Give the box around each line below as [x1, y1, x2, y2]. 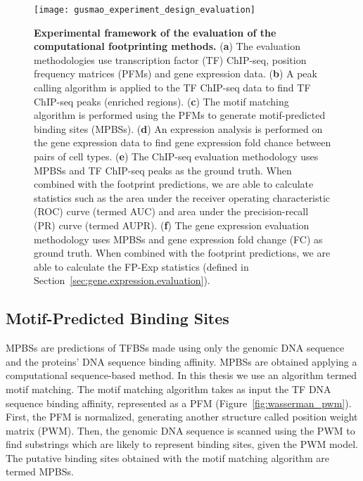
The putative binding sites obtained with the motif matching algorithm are [6, 450, 329, 465]
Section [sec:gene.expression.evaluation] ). [34, 273, 210, 288]
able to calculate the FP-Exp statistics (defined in [34, 259, 249, 274]
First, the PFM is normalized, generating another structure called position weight [6, 409, 358, 424]
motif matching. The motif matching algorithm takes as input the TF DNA [6, 381, 331, 396]
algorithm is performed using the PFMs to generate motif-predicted [34, 108, 326, 122]
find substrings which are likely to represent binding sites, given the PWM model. [6, 437, 358, 451]
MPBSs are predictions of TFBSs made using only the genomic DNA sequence [6, 340, 345, 355]
